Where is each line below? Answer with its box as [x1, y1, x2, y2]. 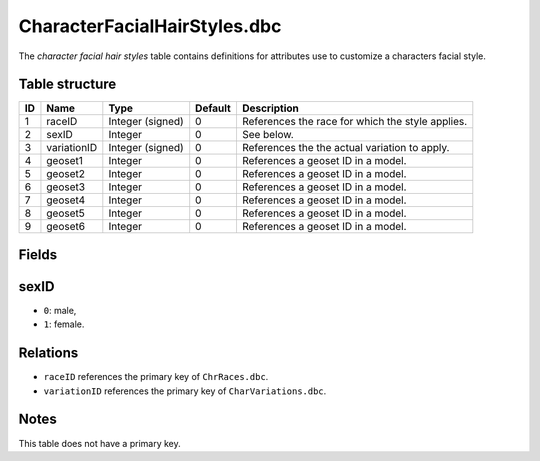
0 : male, [43, 304, 77, 316]
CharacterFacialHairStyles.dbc [18, 15, 282, 37]
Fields [18, 246, 58, 263]
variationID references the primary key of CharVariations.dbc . [43, 385, 327, 397]
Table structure [18, 76, 117, 93]
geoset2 [46, 167, 85, 181]
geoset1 [46, 154, 84, 168]
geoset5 [46, 206, 85, 220]
